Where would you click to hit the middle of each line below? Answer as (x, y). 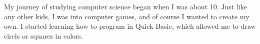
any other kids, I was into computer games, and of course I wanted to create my (127, 16)
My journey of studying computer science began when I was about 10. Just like (125, 6)
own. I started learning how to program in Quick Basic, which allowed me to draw (130, 26)
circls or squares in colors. (43, 35)
